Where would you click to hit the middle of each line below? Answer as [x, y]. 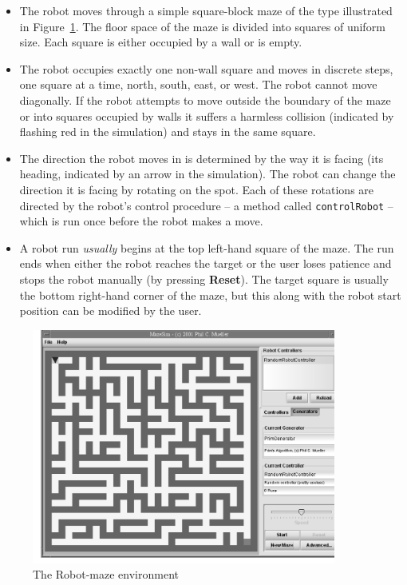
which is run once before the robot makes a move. [141, 221]
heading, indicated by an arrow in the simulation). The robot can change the [207, 174]
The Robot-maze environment [106, 574]
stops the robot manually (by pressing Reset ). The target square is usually [204, 279]
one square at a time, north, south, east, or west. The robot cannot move [198, 84]
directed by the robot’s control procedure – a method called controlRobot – [206, 205]
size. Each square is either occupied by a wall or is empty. [161, 42]
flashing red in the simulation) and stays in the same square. [168, 131]
